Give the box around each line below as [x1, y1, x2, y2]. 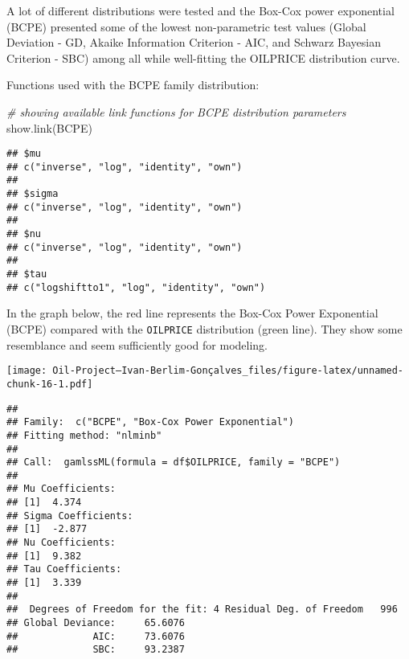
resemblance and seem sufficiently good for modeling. [6, 336, 268, 353]
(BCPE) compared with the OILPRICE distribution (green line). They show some [6, 320, 403, 337]
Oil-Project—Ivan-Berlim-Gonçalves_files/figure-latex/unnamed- [52, 365, 403, 377]
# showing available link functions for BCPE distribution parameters [6, 103, 346, 120]
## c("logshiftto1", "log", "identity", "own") [6, 281, 266, 293]
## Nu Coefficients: [6, 537, 117, 549]
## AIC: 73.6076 [6, 630, 185, 642]
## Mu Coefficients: [6, 483, 117, 495]
